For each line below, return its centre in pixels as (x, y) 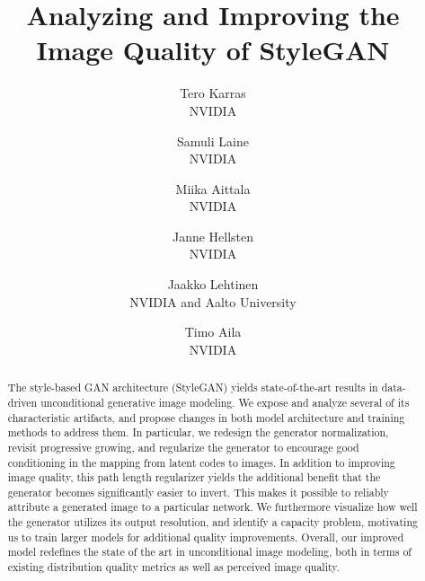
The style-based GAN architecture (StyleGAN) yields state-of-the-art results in (193, 387)
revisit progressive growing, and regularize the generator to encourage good (183, 447)
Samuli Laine (213, 141)
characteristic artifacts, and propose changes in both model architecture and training (206, 417)
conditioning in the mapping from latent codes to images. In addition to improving (201, 462)
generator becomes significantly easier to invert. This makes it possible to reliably (198, 492)
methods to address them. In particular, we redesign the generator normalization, (198, 432)
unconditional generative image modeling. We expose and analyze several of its (225, 402)
